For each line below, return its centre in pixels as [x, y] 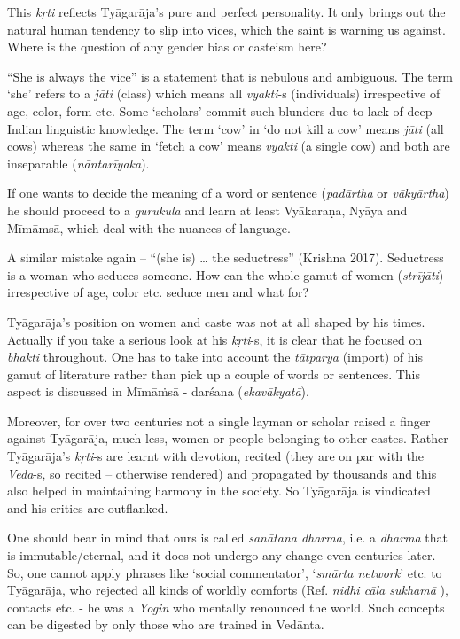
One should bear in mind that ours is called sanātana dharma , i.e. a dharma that [227, 538]
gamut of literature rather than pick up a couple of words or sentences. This [214, 374]
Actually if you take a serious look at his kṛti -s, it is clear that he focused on [215, 339]
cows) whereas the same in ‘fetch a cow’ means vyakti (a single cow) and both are [229, 146]
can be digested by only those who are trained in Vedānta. [166, 624]
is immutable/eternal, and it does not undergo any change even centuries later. [222, 555]
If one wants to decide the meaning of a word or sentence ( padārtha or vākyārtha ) [228, 193]
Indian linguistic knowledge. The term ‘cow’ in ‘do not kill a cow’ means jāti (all [226, 128]
